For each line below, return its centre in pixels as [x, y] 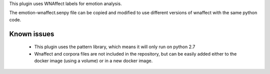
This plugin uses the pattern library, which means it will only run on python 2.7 [115, 47]
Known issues [32, 34]
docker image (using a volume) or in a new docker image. [93, 61]
